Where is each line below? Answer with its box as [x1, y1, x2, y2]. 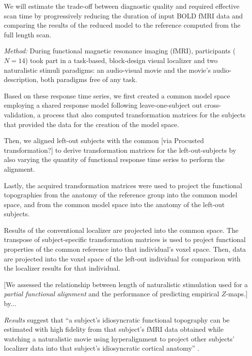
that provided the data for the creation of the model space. [4, 119, 179, 129]
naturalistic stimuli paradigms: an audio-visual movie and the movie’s [4, 65, 211, 75]
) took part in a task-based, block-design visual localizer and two [25, 55, 218, 65]
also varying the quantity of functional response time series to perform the [4, 154, 225, 164]
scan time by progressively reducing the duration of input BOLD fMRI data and [4, 10, 243, 20]
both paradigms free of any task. [40, 74, 137, 84]
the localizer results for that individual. [4, 263, 121, 273]
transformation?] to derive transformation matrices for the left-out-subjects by [4, 145, 236, 155]
